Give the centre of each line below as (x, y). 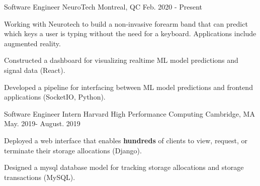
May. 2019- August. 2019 (42, 123)
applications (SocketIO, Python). (55, 97)
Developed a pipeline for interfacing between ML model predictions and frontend (128, 87)
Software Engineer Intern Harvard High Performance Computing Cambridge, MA (129, 113)
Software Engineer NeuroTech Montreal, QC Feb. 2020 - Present (103, 7)
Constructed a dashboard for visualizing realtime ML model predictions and (121, 60)
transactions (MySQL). (40, 177)
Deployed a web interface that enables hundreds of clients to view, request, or (126, 140)
